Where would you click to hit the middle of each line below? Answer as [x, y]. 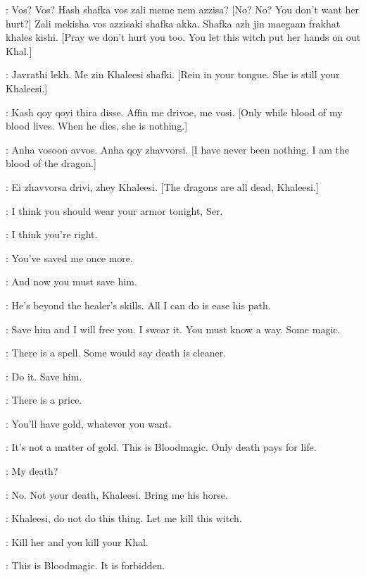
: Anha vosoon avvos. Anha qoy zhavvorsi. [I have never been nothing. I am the [177, 149]
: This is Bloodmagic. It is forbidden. [86, 565]
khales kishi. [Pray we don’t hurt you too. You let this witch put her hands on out [183, 37]
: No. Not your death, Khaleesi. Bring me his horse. [117, 494]
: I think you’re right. [52, 234]
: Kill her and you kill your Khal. [77, 541]
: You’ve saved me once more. [69, 258]
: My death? [32, 471]
